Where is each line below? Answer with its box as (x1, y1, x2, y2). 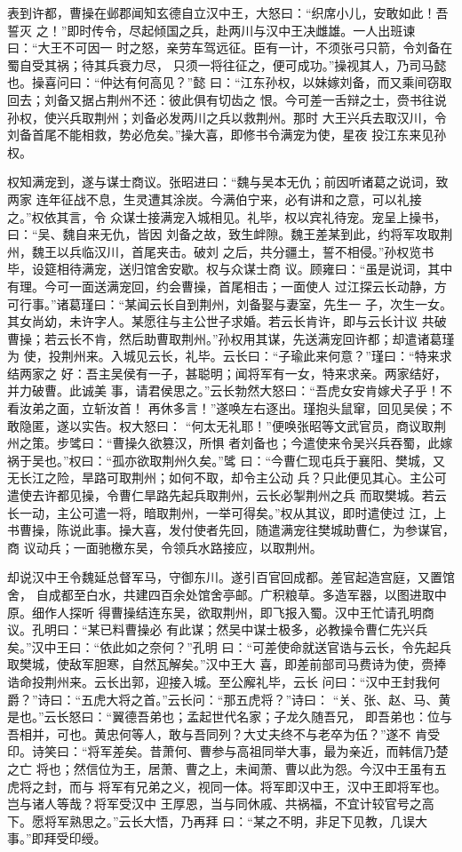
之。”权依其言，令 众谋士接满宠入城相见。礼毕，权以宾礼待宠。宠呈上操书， (7, 207, 447, 226)
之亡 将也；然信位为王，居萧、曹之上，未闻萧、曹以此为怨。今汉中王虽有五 (7, 759, 447, 777)
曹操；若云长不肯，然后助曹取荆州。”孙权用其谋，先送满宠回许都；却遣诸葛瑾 (7, 329, 455, 347)
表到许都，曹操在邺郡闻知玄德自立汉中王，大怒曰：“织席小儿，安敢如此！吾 (7, 4, 449, 21)
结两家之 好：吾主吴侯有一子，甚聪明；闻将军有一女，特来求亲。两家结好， (7, 363, 447, 382)
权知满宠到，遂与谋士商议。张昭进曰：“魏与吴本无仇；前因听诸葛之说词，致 (7, 172, 449, 191)
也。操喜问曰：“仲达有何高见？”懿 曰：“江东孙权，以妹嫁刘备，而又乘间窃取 (7, 73, 452, 92)
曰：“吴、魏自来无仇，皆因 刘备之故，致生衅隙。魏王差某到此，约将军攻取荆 (7, 225, 453, 243)
